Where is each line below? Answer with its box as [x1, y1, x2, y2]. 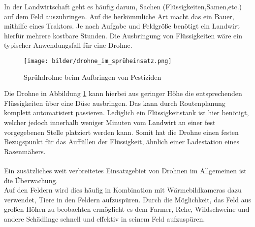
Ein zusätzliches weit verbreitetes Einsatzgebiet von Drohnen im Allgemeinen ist [4, 165, 247, 175]
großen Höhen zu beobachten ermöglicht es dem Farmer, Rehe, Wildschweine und [4, 204, 250, 214]
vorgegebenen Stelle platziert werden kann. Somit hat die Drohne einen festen [4, 127, 239, 137]
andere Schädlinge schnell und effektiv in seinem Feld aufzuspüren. [4, 213, 205, 224]
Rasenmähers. [4, 146, 46, 156]
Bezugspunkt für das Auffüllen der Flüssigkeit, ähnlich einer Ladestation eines [4, 136, 239, 147]
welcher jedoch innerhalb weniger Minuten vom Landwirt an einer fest [4, 117, 216, 127]
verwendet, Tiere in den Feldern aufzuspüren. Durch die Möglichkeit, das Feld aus [4, 194, 251, 204]
